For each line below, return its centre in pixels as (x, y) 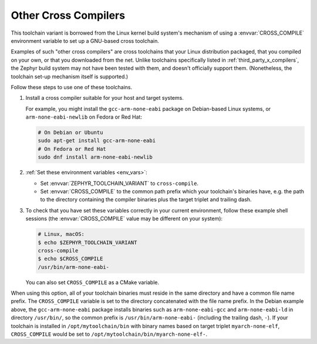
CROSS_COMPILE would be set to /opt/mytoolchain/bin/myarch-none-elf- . (109, 334)
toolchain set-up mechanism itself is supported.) (70, 76)
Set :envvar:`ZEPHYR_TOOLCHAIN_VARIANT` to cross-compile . (119, 183)
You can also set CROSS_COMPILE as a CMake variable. (92, 282)
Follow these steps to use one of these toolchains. (72, 87)
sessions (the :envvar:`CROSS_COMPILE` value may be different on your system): (124, 219)
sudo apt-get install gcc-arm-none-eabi (97, 141)
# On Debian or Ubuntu (70, 133)
